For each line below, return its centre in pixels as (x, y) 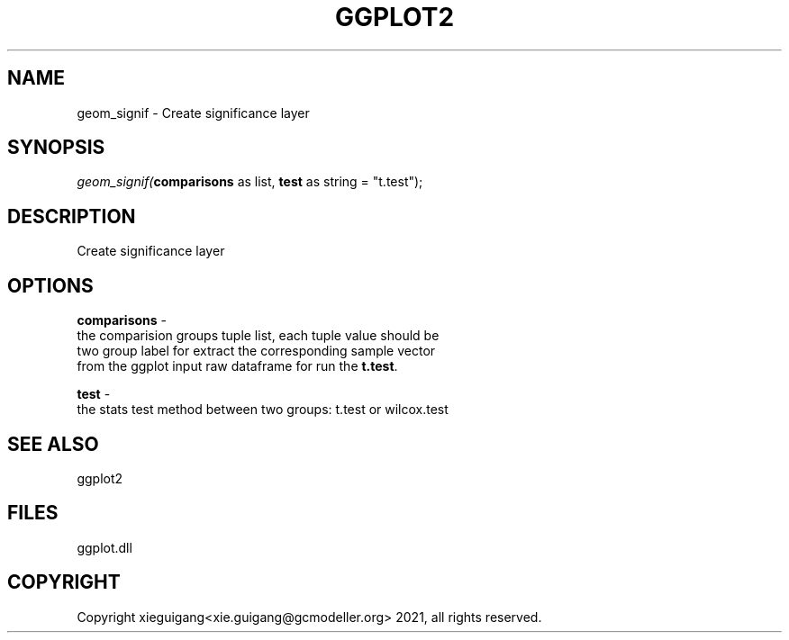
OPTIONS (50, 285)
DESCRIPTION (72, 216)
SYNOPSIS (56, 148)
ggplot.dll (104, 547)
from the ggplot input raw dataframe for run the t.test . (237, 366)
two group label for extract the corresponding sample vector (256, 351)
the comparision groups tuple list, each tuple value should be (258, 336)
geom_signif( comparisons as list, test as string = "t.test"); (250, 182)
